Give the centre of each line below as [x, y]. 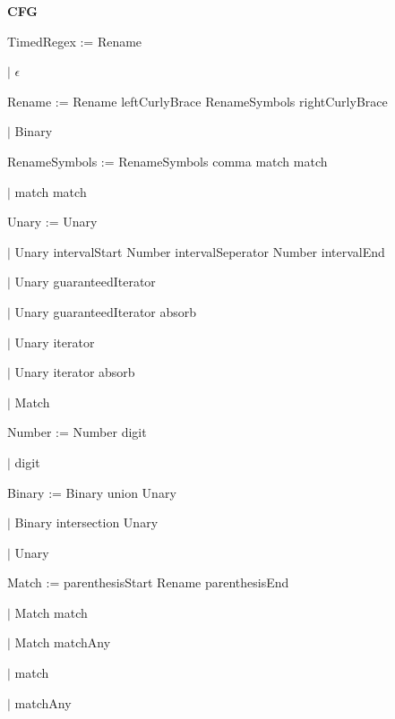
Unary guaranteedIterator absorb [106, 311]
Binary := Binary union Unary [92, 492]
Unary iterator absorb [75, 372]
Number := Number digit [77, 432]
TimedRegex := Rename [75, 41]
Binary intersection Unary [86, 522]
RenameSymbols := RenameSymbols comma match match [167, 161]
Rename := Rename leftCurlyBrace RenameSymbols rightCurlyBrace [197, 101]
